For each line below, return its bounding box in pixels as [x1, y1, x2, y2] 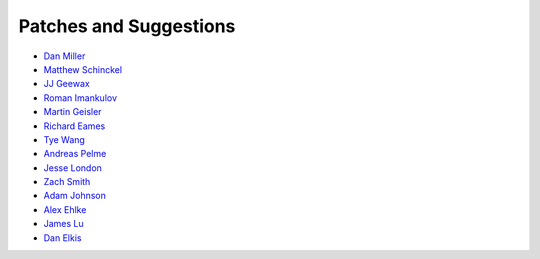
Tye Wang [43, 133, 85, 145]
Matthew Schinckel [43, 63, 123, 75]
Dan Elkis [43, 231, 82, 244]
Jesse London [43, 161, 102, 174]
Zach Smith [43, 176, 91, 188]
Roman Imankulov [43, 91, 118, 104]
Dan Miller [43, 50, 86, 62]
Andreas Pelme [43, 148, 107, 160]
